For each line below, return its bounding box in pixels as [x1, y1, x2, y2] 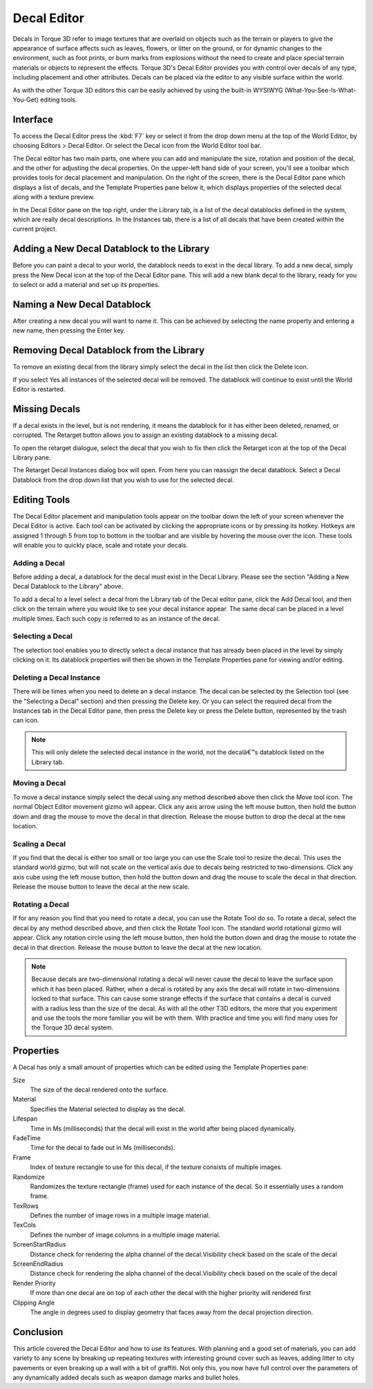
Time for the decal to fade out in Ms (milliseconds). [30, 1144, 175, 1152]
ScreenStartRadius [12, 1240, 66, 1249]
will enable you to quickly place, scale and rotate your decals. [12, 541, 189, 549]
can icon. [12, 716, 39, 725]
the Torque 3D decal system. [31, 1023, 114, 1032]
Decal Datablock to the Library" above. [12, 582, 124, 590]
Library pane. [12, 454, 51, 462]
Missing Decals [12, 403, 81, 415]
